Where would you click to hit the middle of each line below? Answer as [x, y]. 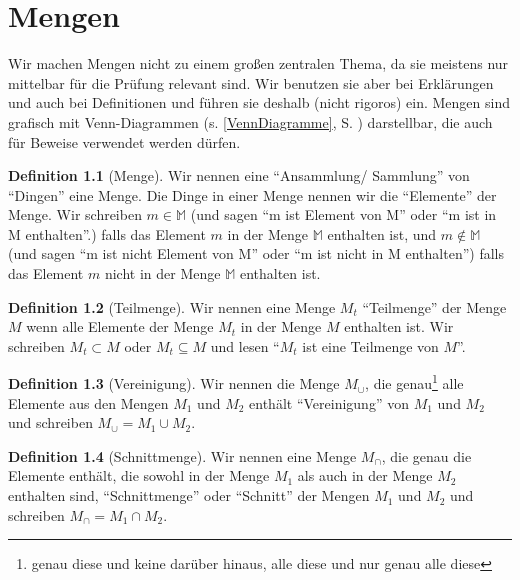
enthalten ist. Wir [399, 326]
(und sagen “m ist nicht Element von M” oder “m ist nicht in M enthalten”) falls [256, 253]
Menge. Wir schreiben [75, 214]
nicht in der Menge [162, 273]
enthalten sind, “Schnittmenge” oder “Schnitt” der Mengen [189, 495]
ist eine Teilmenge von [370, 345]
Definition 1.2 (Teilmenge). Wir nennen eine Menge [172, 306]
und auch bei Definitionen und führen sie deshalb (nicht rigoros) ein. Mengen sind [259, 102]
